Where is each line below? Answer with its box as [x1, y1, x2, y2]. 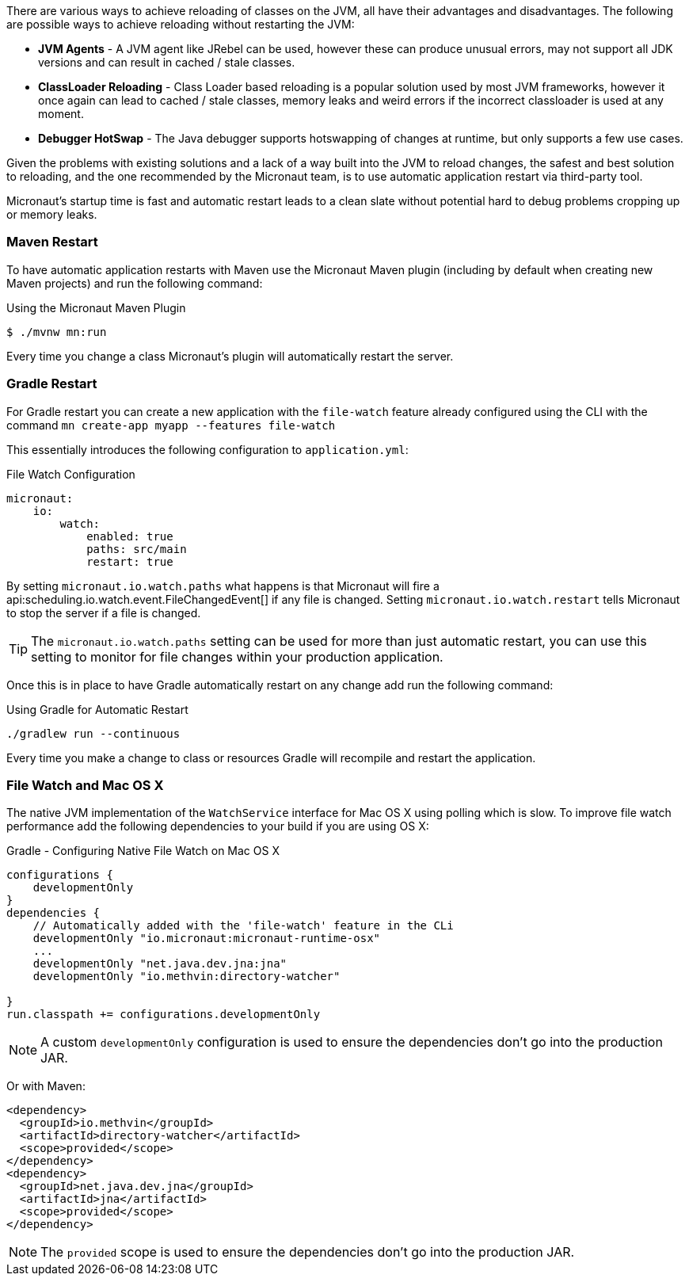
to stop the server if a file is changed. [6, 605, 201, 620]
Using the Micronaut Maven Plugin [6, 300, 186, 315]
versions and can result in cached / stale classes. [38, 55, 295, 69]
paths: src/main [86, 542, 187, 555]
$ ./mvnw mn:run [6, 325, 107, 338]
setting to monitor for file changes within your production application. [31, 648, 443, 665]
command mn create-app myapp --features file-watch [6, 418, 336, 432]
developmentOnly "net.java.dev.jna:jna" [32, 957, 287, 971]
